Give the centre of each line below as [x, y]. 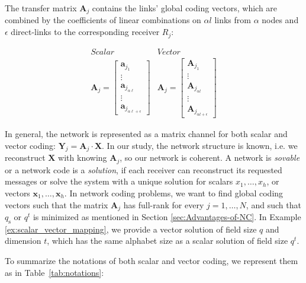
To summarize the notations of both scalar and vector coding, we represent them [152, 260]
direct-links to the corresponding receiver [85, 32]
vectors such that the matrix [57, 204]
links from [233, 20]
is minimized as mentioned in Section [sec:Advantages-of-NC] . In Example [167, 217]
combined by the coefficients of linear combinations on [103, 20]
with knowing [83, 158]
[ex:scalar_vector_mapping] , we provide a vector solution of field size [131, 229]
